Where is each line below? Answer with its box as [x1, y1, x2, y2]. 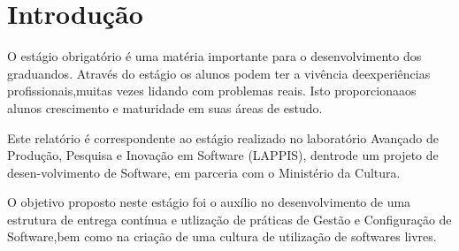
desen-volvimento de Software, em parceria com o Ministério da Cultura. [7, 163, 401, 181]
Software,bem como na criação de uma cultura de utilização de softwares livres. [7, 227, 437, 246]
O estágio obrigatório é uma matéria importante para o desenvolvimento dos [7, 47, 422, 65]
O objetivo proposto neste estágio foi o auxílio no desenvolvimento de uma [7, 193, 411, 211]
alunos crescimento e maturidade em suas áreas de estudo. [7, 98, 323, 117]
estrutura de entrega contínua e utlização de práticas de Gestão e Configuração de [7, 209, 452, 228]
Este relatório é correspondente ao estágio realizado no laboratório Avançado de [7, 128, 439, 147]
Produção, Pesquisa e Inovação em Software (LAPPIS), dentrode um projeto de [7, 146, 439, 164]
